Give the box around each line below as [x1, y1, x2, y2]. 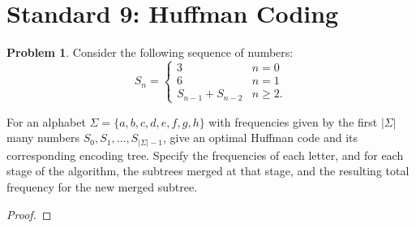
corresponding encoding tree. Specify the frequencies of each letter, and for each [6, 146, 404, 163]
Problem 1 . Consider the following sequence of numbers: [6, 44, 294, 61]
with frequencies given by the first [208, 113, 378, 130]
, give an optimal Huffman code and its [163, 129, 358, 146]
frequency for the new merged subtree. [6, 179, 198, 196]
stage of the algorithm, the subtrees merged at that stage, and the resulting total [6, 162, 410, 179]
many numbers [6, 129, 79, 146]
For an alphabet [6, 113, 86, 130]
